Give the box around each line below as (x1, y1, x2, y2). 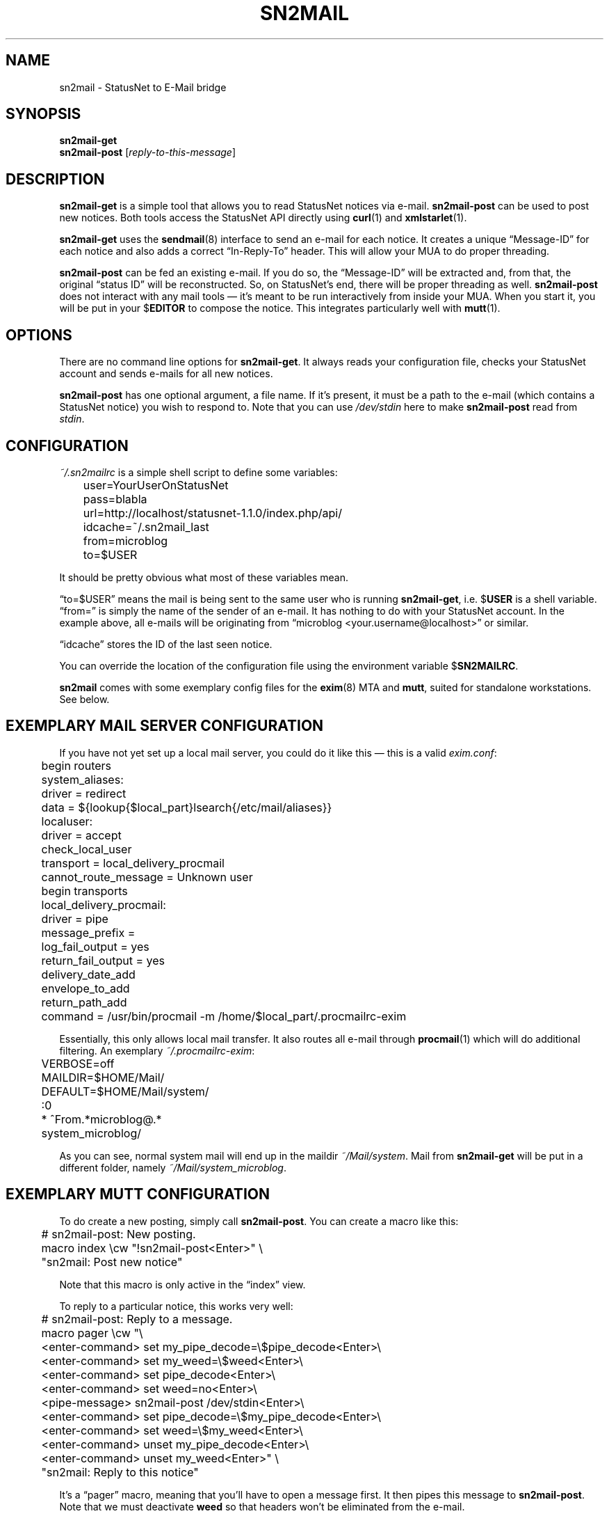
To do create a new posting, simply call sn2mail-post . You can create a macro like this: (59, 1215, 459, 1227)
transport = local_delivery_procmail (41, 855, 225, 870)
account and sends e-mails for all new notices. (59, 368, 273, 380)
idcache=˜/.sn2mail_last (83, 519, 209, 534)
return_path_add (41, 995, 127, 1009)
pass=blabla (83, 491, 147, 506)
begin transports (41, 883, 128, 898)
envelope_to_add (41, 981, 130, 995)
